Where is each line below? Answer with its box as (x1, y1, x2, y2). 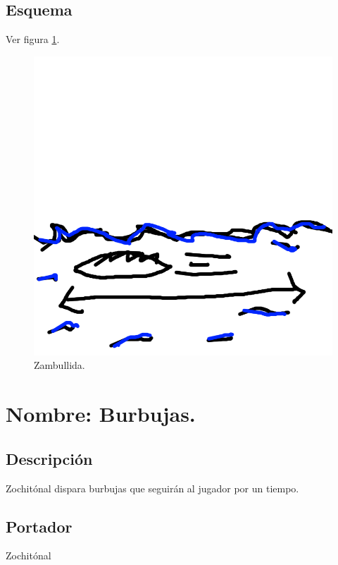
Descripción (6, 447, 93, 469)
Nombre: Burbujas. (6, 399, 196, 428)
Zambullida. (34, 358, 85, 372)
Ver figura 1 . (6, 32, 60, 47)
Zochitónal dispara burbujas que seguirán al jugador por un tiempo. (6, 480, 299, 495)
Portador (6, 515, 73, 537)
